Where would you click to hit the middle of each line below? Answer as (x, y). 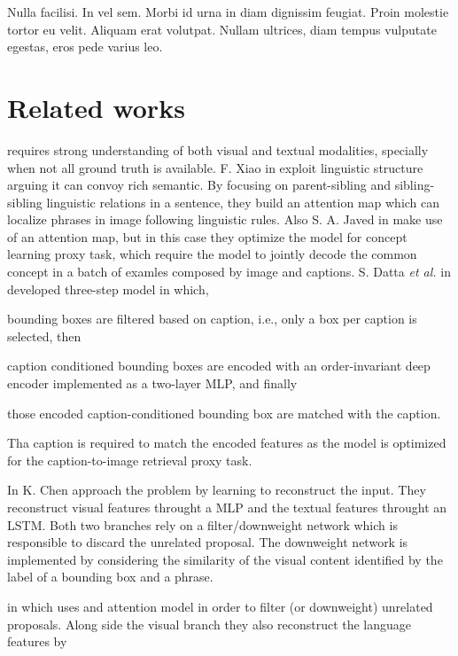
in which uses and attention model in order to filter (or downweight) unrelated (220, 606)
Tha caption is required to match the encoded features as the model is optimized (227, 443)
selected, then (44, 336)
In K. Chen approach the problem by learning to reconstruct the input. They (217, 490)
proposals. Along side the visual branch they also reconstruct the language (210, 624)
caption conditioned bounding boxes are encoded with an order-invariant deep (219, 366)
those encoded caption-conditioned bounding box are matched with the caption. (224, 413)
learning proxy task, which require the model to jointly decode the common (212, 254)
